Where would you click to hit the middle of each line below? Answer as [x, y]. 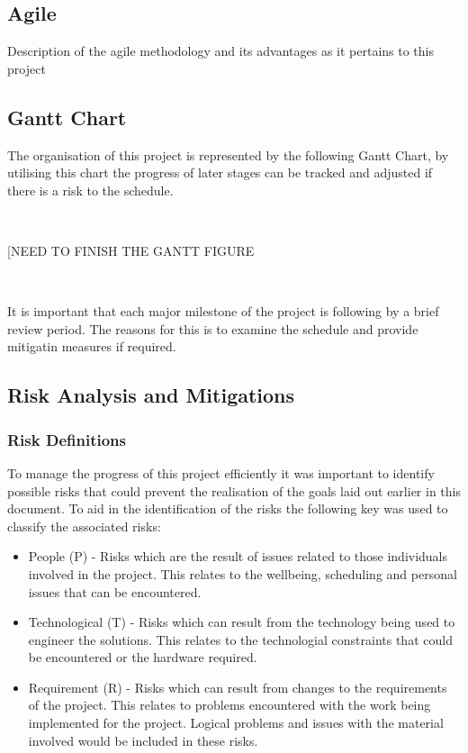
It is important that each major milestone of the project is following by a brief [223, 311]
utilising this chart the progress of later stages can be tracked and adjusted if [220, 172]
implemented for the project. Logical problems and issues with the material [236, 723]
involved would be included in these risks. [143, 740]
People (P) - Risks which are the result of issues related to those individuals [238, 556]
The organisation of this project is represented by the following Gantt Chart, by [228, 154]
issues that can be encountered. [115, 591]
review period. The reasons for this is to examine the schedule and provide [213, 328]
